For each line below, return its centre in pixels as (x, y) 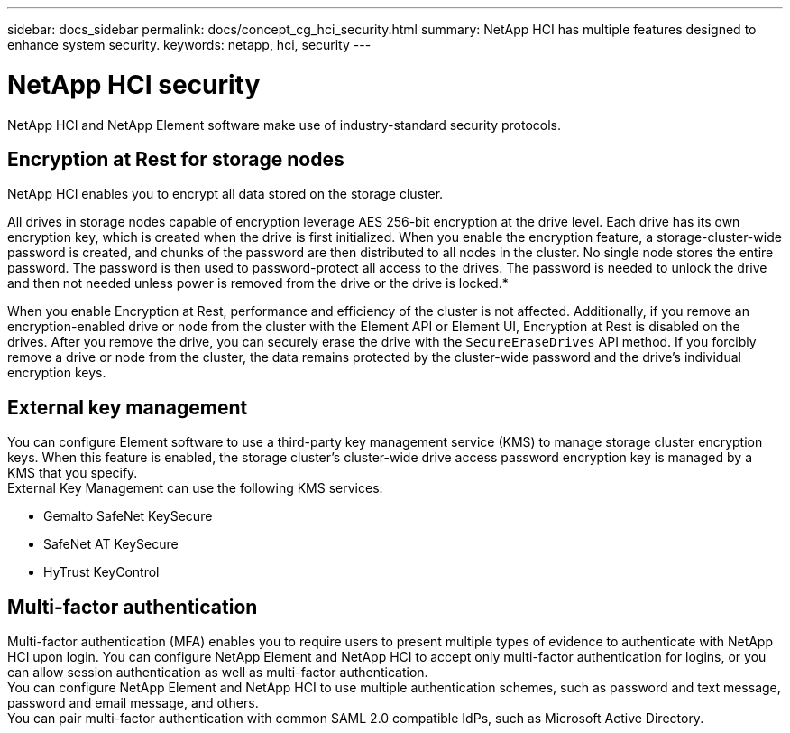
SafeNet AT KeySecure (111, 544)
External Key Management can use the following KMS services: (195, 488)
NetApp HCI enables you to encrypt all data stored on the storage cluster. (225, 194)
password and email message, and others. (133, 703)
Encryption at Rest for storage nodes (176, 159)
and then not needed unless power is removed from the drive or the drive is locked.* (258, 283)
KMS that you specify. (73, 473)
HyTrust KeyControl (101, 572)
